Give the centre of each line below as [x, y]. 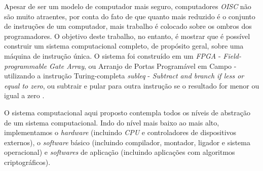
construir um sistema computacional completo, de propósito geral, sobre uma [124, 46]
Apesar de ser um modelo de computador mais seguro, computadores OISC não [128, 6]
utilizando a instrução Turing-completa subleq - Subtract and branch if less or [124, 76]
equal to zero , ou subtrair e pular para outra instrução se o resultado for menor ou [132, 85]
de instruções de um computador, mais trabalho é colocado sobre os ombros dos [128, 26]
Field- [232, 55]
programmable [26, 66]
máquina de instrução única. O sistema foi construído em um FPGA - [112, 55]
